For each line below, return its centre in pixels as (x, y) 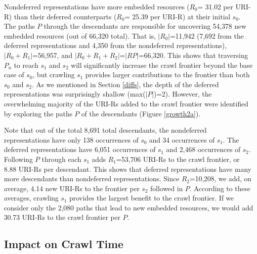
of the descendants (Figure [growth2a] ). (141, 113)
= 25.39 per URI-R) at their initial (177, 16)
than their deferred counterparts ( (65, 16)
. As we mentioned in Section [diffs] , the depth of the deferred (125, 84)
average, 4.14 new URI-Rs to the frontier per (72, 188)
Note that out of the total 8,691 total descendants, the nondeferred (106, 130)
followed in (166, 188)
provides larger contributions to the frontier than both (168, 75)
